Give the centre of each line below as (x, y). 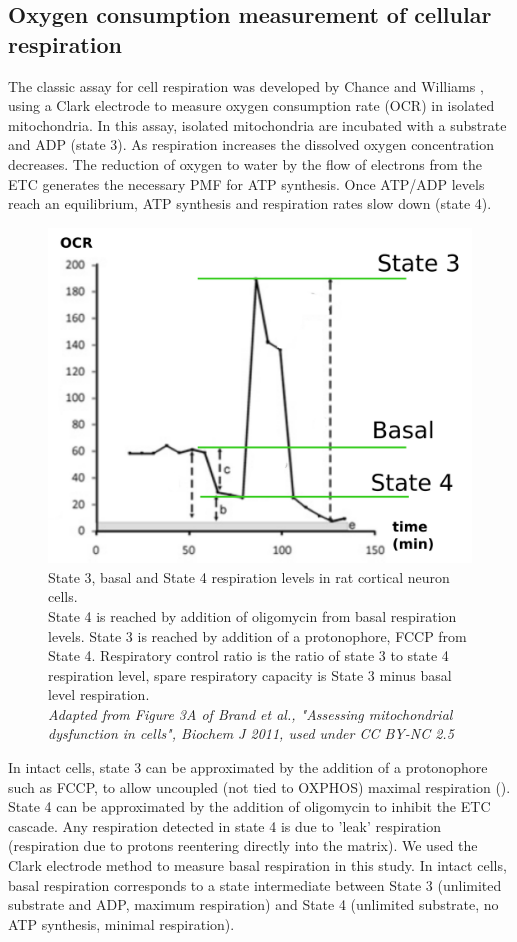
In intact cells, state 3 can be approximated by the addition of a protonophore (248, 767)
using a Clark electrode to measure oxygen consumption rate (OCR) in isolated (251, 105)
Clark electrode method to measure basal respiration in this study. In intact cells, (257, 865)
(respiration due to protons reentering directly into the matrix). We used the (243, 845)
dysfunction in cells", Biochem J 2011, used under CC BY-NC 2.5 (251, 733)
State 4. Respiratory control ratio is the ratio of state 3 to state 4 (248, 655)
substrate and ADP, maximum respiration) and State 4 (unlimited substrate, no (253, 904)
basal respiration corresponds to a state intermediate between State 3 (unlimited (255, 884)
